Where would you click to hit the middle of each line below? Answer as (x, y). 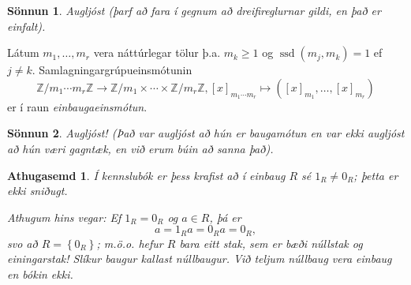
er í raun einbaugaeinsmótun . (77, 106)
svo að (22, 243)
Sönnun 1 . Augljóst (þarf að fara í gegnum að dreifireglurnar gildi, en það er (194, 10)
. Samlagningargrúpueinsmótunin (112, 70)
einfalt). (26, 26)
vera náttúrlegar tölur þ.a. (157, 52)
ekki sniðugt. (37, 191)
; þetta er (376, 175)
